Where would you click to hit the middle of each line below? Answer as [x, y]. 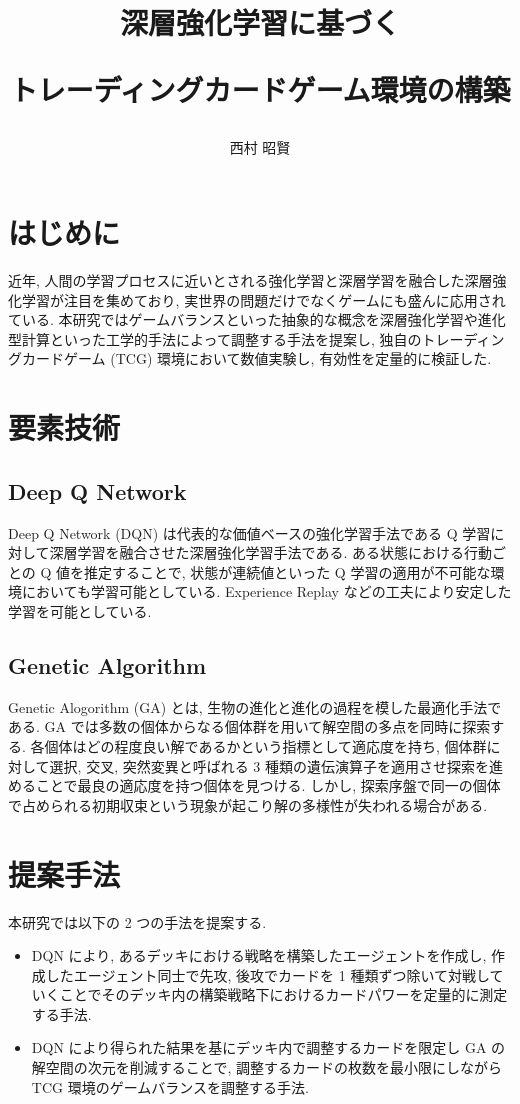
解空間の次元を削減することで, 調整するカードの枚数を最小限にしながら [266, 1067]
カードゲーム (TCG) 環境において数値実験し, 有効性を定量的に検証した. [256, 358]
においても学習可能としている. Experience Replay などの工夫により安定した [266, 591]
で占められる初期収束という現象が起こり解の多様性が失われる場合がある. [248, 804]
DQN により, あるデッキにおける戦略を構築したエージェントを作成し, [259, 955]
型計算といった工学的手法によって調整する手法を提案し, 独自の [215, 338]
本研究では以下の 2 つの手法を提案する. [137, 921]
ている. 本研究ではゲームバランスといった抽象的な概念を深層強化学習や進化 [257, 319]
